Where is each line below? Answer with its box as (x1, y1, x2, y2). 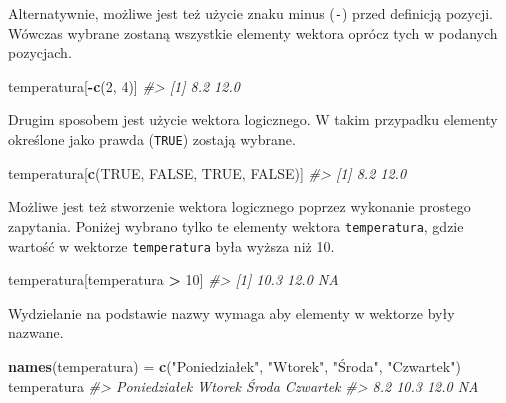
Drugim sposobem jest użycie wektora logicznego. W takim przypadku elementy (8, 109, 498, 130)
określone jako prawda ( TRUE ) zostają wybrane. (8, 129, 296, 150)
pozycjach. (8, 42, 72, 63)
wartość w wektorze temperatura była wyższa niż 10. (8, 235, 335, 256)
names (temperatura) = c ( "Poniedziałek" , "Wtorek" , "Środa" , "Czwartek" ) (8, 355, 461, 376)
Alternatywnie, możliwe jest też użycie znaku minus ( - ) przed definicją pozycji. (8, 3, 493, 23)
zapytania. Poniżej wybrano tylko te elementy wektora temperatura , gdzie (8, 215, 464, 236)
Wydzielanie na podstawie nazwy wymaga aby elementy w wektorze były (8, 302, 455, 323)
